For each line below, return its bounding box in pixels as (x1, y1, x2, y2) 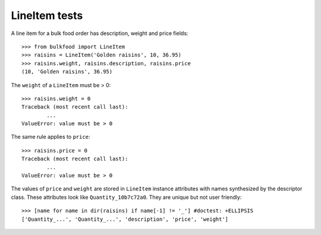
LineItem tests (11, 9, 83, 22)
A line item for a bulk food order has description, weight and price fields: (11, 30, 188, 37)
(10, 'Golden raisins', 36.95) (21, 68, 113, 75)
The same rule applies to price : (11, 134, 90, 141)
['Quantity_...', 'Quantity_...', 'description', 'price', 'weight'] (21, 215, 229, 223)
